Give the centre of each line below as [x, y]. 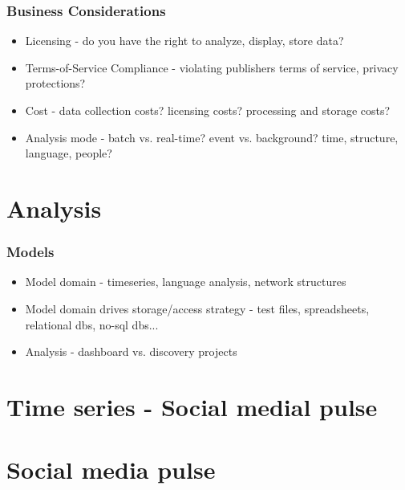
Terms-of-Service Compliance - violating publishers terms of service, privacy [212, 67]
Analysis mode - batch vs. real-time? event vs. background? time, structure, [212, 137]
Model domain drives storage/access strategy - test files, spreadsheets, [197, 308]
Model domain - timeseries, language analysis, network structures [186, 282]
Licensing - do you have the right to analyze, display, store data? [184, 41]
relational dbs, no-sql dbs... [92, 324]
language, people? [69, 153]
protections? [55, 83]
